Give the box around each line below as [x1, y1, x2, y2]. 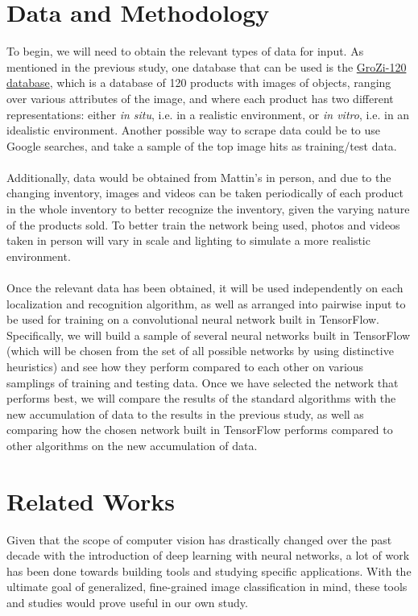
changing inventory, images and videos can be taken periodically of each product [6, 184, 404, 201]
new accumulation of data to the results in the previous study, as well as [6, 405, 364, 422]
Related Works [6, 484, 176, 517]
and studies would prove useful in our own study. [6, 594, 248, 611]
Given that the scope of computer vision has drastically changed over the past [6, 531, 392, 548]
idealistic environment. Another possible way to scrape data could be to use [6, 122, 381, 138]
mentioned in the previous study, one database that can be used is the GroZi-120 [6, 58, 407, 75]
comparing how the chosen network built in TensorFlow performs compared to [6, 421, 393, 438]
